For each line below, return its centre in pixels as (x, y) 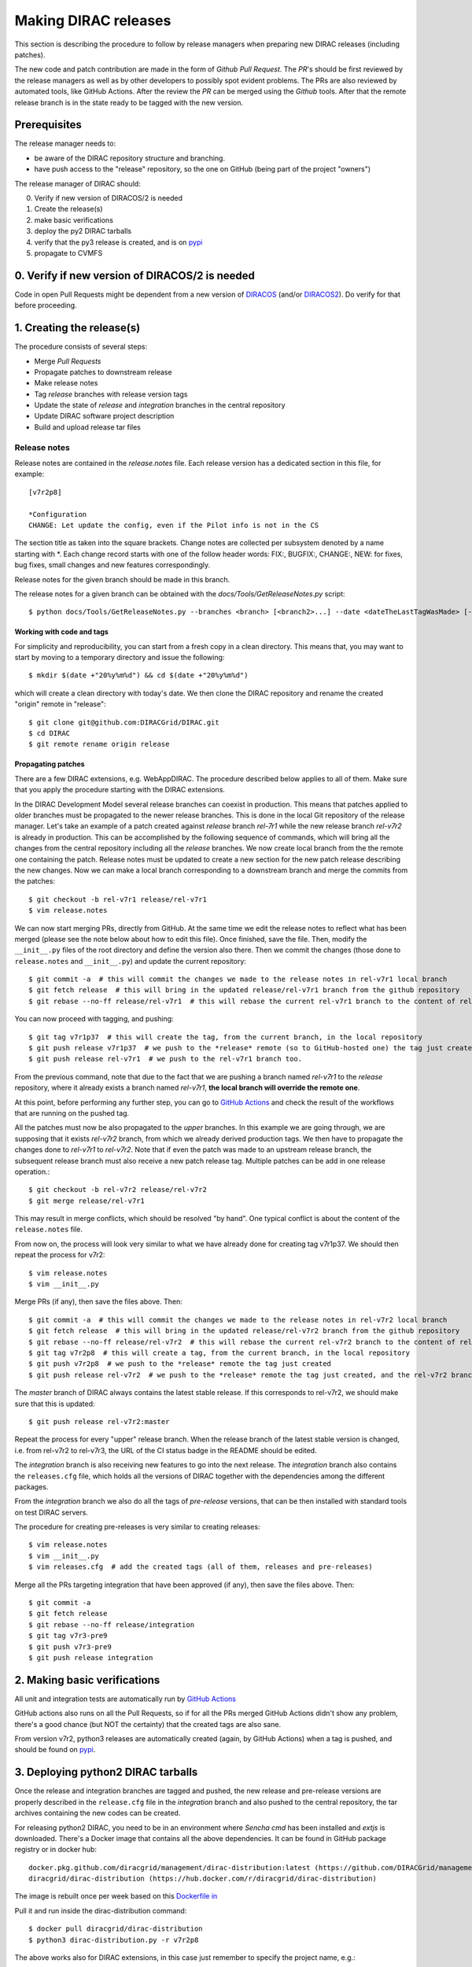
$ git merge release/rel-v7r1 (87, 1201)
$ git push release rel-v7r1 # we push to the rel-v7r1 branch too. (166, 1059)
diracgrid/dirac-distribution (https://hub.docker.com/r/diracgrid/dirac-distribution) (203, 1879)
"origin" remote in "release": (60, 704)
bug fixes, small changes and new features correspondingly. (112, 565)
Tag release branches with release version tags (111, 394)
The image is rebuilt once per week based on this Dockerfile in (116, 1896)
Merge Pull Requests (68, 361)
